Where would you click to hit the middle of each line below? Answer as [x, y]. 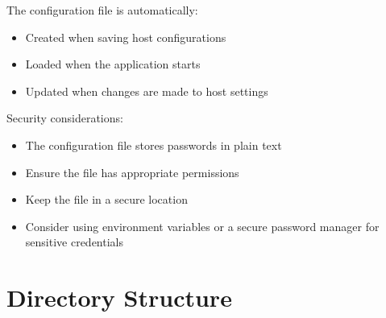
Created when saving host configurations [126, 37]
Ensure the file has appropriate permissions [132, 172]
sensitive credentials [74, 242]
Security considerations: [65, 118]
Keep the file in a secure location [106, 199]
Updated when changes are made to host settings [147, 91]
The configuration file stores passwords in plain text [154, 145]
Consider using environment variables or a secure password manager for [202, 226]
